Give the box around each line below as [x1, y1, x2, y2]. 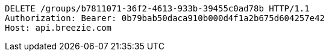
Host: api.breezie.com [5, 23, 112, 33]
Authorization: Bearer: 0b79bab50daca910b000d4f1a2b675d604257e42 [5, 13, 325, 23]
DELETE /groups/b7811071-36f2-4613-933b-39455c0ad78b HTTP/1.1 [5, 4, 310, 13]
